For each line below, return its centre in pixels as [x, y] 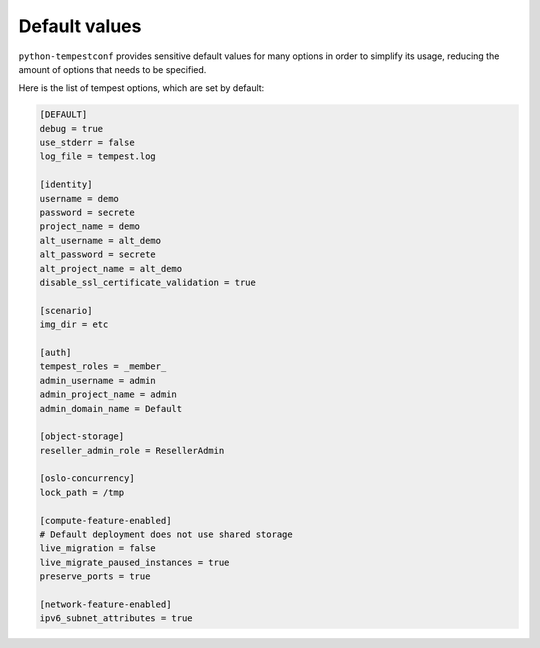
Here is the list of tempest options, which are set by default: [141, 88]
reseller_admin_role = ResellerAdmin [132, 450]
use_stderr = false [87, 143]
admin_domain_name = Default [111, 408]
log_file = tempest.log [98, 156]
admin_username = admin [98, 380]
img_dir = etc [74, 324]
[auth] [55, 352]
